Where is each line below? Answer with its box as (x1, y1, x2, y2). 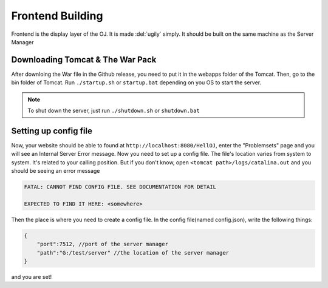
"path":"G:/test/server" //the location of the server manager (36, 249, 230, 256)
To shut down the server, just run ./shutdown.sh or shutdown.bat (27, 107, 200, 115)
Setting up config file (11, 126, 92, 136)
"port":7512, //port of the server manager (36, 241, 168, 248)
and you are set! (11, 273, 52, 280)
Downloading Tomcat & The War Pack (11, 55, 157, 65)
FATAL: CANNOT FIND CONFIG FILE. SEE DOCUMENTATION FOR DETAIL (24, 184, 217, 190)
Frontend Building (11, 9, 103, 22)
